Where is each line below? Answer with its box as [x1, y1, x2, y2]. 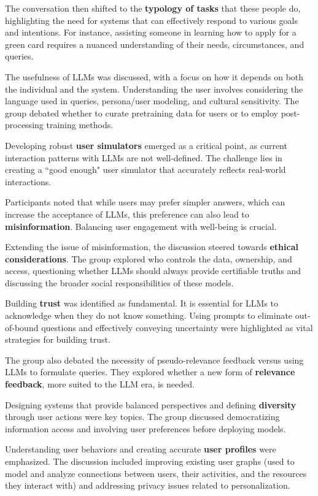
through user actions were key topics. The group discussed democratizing [5, 410, 280, 423]
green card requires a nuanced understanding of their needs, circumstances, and [5, 37, 304, 50]
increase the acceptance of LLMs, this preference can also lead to [5, 207, 249, 220]
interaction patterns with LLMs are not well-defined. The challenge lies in [5, 151, 282, 164]
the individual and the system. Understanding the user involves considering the [5, 82, 303, 95]
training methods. [46, 118, 114, 131]
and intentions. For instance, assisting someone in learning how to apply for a [5, 26, 297, 39]
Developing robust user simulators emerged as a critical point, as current [5, 139, 287, 151]
